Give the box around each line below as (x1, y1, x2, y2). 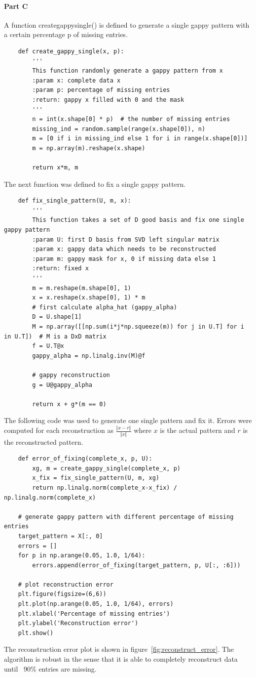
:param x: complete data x (32, 77, 121, 84)
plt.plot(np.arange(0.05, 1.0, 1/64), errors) (18, 600, 174, 608)
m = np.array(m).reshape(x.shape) (32, 144, 146, 152)
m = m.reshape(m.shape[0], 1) (32, 284, 131, 292)
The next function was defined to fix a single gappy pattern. (4, 178, 186, 189)
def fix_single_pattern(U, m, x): (18, 197, 131, 205)
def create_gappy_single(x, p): (18, 47, 124, 55)
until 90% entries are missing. (4, 663, 97, 674)
